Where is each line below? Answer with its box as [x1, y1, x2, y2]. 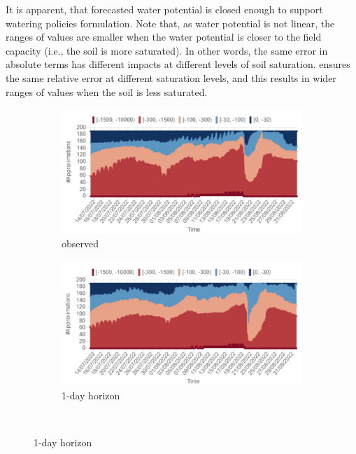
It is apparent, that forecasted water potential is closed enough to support [6, 2, 323, 16]
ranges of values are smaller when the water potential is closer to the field [6, 29, 322, 44]
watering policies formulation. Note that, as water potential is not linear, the [6, 15, 335, 30]
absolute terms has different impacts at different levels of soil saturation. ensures [6, 57, 350, 71]
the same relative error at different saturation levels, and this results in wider [6, 70, 336, 85]
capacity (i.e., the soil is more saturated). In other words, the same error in [6, 43, 328, 57]
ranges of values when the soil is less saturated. [6, 84, 208, 99]
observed [62, 236, 99, 251]
